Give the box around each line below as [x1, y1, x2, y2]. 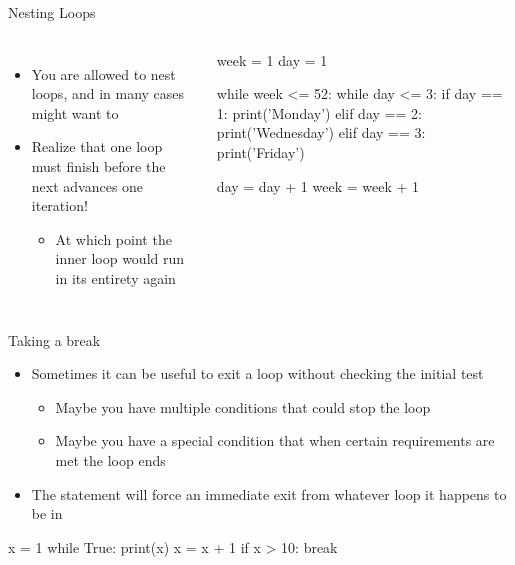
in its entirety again [55, 267, 176, 288]
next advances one [31, 175, 144, 196]
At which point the [55, 228, 172, 249]
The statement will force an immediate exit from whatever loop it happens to [31, 483, 507, 504]
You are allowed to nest [31, 63, 176, 84]
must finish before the [31, 155, 166, 176]
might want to [31, 102, 119, 123]
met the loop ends [55, 449, 166, 470]
